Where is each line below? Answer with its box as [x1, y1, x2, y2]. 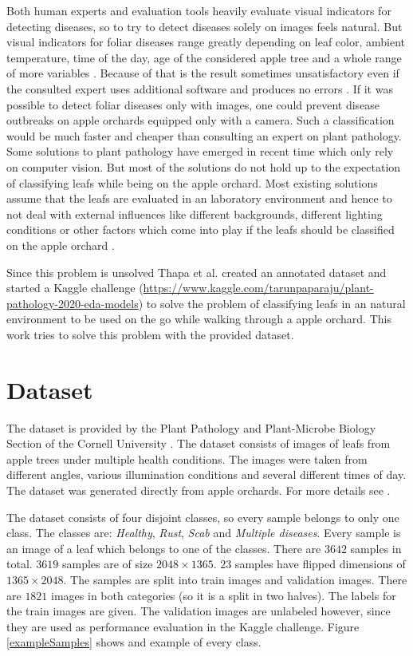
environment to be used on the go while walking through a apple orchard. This [6, 310, 391, 327]
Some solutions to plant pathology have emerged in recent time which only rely [6, 143, 394, 160]
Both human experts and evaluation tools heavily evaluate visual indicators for [6, 2, 391, 18]
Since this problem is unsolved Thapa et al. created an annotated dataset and [6, 263, 387, 280]
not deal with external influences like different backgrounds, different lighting [6, 205, 383, 222]
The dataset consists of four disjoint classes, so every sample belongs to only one [6, 508, 399, 525]
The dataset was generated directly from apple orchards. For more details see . [6, 481, 391, 498]
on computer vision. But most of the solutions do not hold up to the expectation [6, 158, 401, 175]
